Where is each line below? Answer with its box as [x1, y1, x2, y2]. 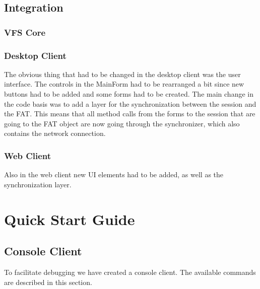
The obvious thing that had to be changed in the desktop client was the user [4, 68, 241, 79]
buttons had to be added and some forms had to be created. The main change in [4, 89, 253, 99]
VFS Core [4, 26, 46, 38]
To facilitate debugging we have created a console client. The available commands [4, 266, 256, 277]
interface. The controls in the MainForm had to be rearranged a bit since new [4, 79, 244, 89]
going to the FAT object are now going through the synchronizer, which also [4, 118, 240, 128]
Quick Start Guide [4, 208, 135, 229]
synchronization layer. [4, 179, 72, 189]
